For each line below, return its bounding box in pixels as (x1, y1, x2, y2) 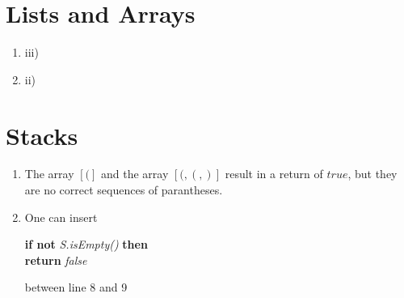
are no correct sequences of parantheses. (24, 181, 223, 198)
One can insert (24, 208, 98, 225)
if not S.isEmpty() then (24, 236, 148, 253)
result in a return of (225, 165, 323, 182)
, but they (347, 165, 398, 182)
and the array (100, 165, 169, 182)
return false (24, 251, 87, 268)
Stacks (6, 118, 78, 151)
